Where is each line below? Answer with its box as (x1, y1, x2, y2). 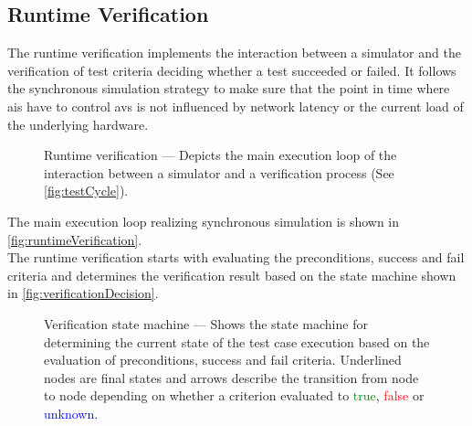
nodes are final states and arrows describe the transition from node (44, 367, 419, 387)
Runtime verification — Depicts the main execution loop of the (44, 145, 397, 165)
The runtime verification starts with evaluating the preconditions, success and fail (7, 248, 465, 267)
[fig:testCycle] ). (44, 181, 129, 200)
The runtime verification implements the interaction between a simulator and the (7, 43, 461, 62)
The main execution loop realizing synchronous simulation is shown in (7, 211, 400, 230)
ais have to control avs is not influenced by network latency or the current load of (7, 96, 464, 115)
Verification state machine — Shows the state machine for (44, 314, 368, 333)
